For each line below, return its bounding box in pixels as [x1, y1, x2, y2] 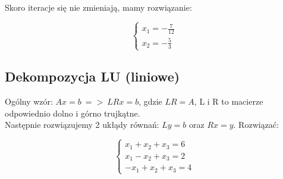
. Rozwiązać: [233, 118, 279, 131]
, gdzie [139, 95, 162, 108]
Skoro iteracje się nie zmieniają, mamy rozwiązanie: [5, 1, 192, 13]
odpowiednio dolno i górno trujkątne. [5, 106, 140, 119]
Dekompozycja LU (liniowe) [5, 67, 180, 86]
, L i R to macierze [194, 95, 263, 108]
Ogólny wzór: [5, 95, 53, 108]
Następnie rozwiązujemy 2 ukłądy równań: [5, 118, 159, 131]
